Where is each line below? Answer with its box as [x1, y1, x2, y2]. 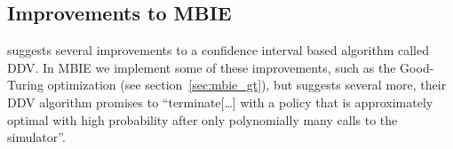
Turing [7, 75, 44, 94]
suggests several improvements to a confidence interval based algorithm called [7, 41, 430, 59]
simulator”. [7, 128, 66, 146]
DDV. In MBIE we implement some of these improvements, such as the [7, 58, 396, 76]
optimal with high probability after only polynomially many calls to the [7, 110, 398, 129]
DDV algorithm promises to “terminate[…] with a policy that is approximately [7, 92, 433, 111]
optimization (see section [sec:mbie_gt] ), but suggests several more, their [47, 75, 447, 94]
